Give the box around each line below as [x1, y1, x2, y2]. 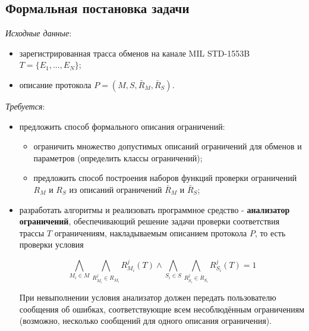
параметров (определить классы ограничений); [33, 151, 203, 164]
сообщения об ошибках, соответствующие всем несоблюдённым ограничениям [19, 302, 305, 315]
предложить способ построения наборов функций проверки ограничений [33, 171, 297, 184]
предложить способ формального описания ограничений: [19, 120, 225, 132]
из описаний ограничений [69, 183, 162, 195]
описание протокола [19, 78, 92, 90]
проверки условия [19, 238, 84, 251]
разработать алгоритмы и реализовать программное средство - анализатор [19, 203, 290, 216]
